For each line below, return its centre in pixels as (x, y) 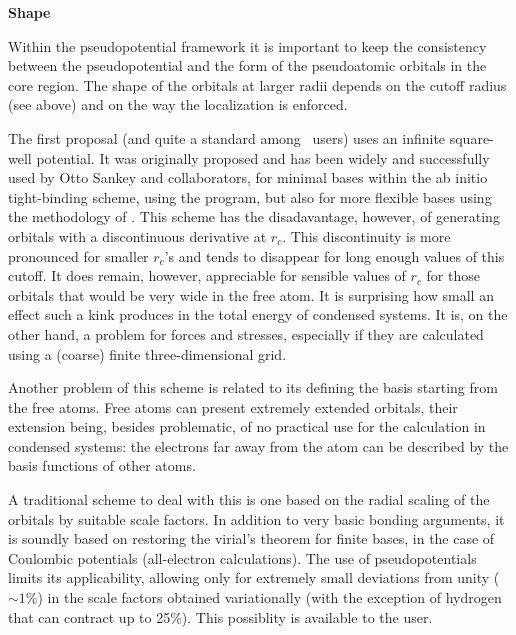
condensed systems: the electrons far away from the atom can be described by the (258, 445)
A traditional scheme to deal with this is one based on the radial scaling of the (249, 499)
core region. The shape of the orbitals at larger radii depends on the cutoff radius (257, 84)
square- (471, 137)
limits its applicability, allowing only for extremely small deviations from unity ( (254, 577)
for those (453, 275)
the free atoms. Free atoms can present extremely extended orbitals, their (233, 406)
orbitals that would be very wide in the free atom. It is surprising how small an (251, 294)
